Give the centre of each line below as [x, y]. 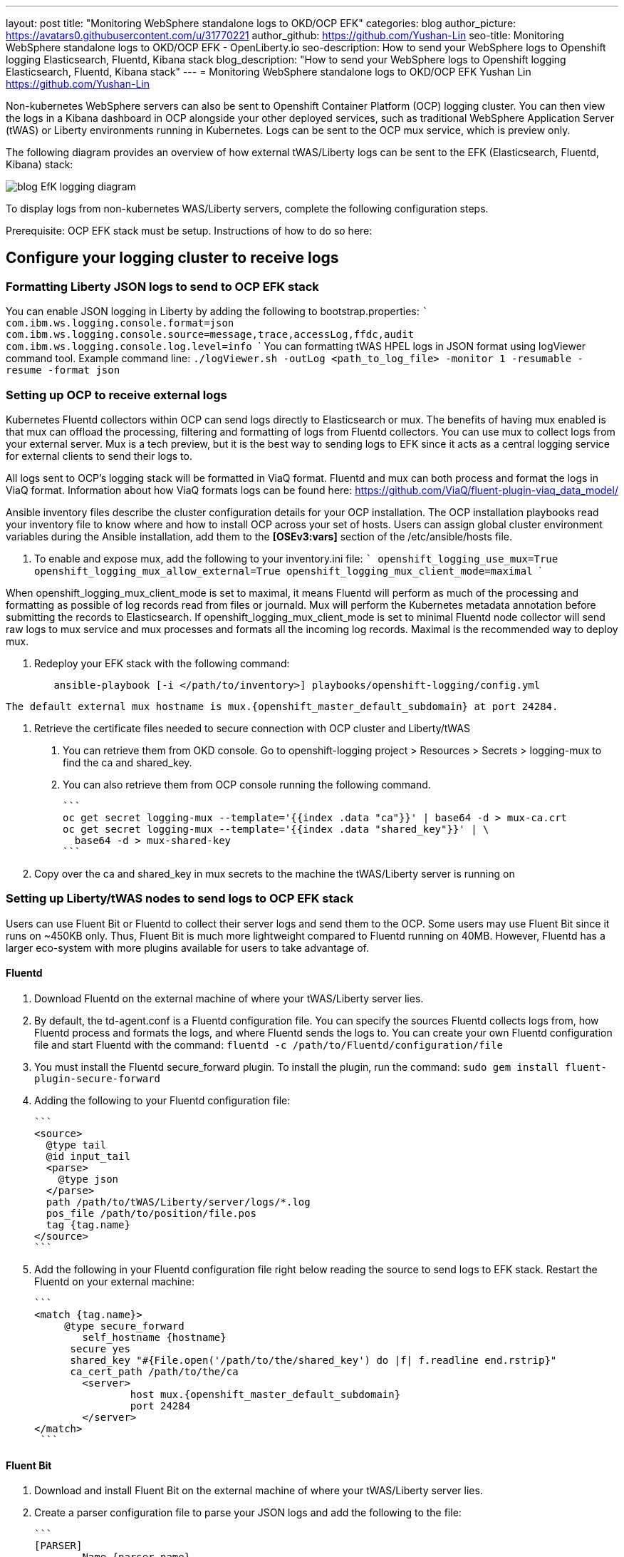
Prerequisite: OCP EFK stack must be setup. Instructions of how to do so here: [189, 231]
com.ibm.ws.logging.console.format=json [120, 323]
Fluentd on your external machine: [114, 1281]
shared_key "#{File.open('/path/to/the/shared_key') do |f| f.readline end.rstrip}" [313, 1360]
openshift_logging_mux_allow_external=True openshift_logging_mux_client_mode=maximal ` [288, 570]
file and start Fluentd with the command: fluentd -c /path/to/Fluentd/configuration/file [269, 1044]
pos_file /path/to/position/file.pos [151, 1213]
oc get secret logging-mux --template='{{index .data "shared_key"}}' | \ [276, 829]
